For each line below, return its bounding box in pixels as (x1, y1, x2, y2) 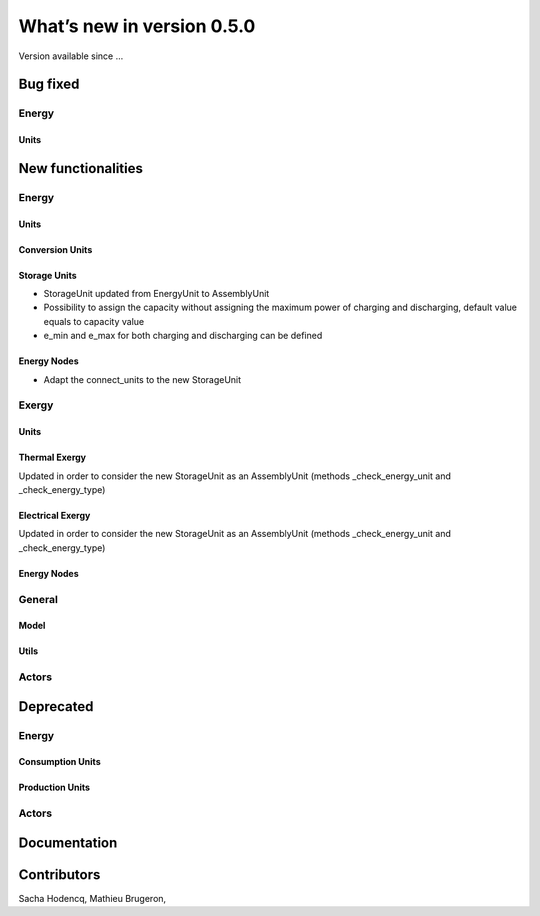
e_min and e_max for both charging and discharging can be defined (43, 330, 323, 342)
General (18, 592, 59, 606)
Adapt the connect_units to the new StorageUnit (43, 373, 242, 385)
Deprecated (18, 698, 94, 715)
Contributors (18, 866, 101, 883)
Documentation (18, 834, 118, 851)
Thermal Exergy (18, 451, 87, 464)
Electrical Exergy (18, 510, 91, 521)
